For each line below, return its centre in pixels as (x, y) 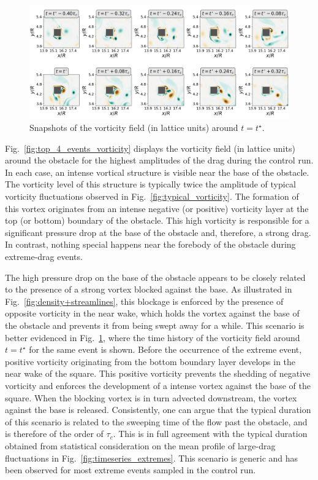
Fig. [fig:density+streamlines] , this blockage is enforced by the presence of (144, 301)
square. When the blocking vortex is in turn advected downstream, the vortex (151, 397)
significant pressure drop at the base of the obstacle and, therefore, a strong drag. (158, 232)
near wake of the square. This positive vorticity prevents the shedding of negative (158, 373)
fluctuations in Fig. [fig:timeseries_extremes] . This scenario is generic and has (152, 458)
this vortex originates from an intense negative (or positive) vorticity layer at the (157, 208)
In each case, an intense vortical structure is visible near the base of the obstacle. (157, 172)
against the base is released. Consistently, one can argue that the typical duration (158, 410)
